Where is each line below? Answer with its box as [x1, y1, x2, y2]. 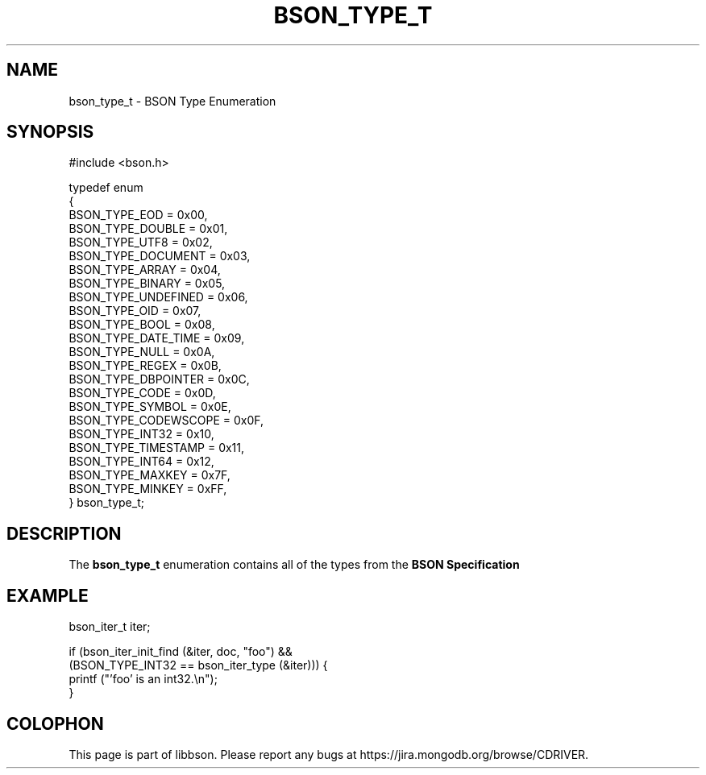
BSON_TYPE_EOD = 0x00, [69, 208, 208, 222]
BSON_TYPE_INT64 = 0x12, [69, 454, 214, 469]
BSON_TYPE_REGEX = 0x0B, [69, 358, 222, 373]
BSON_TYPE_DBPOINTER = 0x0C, [69, 372, 250, 387]
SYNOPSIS [6, 122, 94, 143]
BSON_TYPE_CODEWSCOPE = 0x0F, [69, 413, 264, 428]
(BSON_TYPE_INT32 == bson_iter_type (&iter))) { [69, 658, 328, 673]
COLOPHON [6, 713, 104, 734]
